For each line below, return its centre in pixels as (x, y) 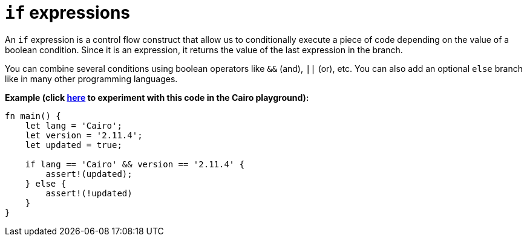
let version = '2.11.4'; (84, 135)
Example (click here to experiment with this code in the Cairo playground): (157, 97)
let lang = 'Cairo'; (74, 125)
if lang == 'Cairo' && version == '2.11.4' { (135, 164)
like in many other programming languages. (91, 79)
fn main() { (33, 116)
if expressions (67, 13)
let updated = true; (74, 145)
